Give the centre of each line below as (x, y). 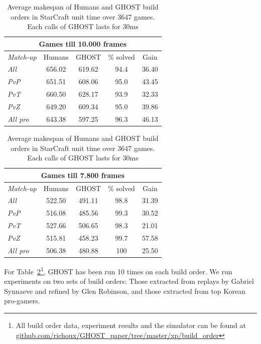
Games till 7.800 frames (83, 175)
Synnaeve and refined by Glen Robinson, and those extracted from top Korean (125, 291)
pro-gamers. (22, 301)
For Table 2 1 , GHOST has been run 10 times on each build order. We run (118, 270)
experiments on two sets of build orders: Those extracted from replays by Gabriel (129, 281)
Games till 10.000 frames (83, 43)
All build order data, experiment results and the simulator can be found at (131, 325)
